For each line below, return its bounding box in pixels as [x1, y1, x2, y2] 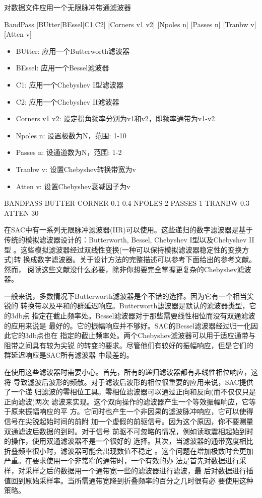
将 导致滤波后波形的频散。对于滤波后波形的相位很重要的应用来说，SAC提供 [4, 376, 253, 387]
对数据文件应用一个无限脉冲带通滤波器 [4, 2, 131, 12]
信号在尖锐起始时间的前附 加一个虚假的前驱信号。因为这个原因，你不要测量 [4, 416, 253, 426]
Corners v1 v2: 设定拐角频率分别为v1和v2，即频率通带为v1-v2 [16, 113, 215, 124]
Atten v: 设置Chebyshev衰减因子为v [16, 181, 130, 191]
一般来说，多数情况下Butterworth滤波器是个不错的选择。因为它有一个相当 [4, 290, 247, 301]
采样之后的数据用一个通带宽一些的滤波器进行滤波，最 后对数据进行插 [25, 465, 253, 475]
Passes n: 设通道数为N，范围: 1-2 [16, 147, 122, 157]
